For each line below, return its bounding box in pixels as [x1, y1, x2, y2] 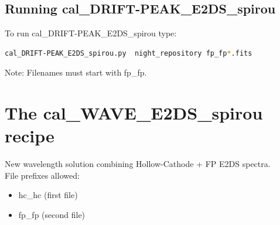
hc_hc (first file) [18, 189, 78, 201]
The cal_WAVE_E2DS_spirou [5, 101, 263, 125]
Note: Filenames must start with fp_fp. [5, 66, 147, 79]
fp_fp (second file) [18, 209, 86, 221]
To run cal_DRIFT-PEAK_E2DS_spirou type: [5, 27, 177, 39]
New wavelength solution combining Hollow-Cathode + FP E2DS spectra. [5, 158, 271, 170]
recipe [5, 124, 54, 148]
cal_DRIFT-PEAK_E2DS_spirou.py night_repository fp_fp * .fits [5, 49, 252, 57]
